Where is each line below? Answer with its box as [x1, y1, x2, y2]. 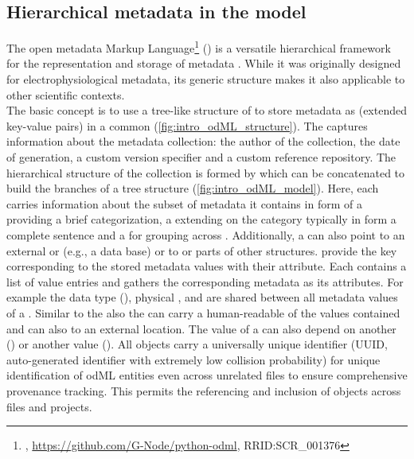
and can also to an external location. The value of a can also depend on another [6, 320, 396, 336]
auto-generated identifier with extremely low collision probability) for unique [6, 351, 381, 368]
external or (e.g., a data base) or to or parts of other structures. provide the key [6, 242, 397, 259]
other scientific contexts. [6, 86, 125, 103]
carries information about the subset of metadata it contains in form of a [6, 195, 362, 212]
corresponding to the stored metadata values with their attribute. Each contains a [6, 258, 407, 274]
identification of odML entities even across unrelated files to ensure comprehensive [6, 367, 408, 383]
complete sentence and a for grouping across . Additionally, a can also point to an [6, 226, 405, 243]
